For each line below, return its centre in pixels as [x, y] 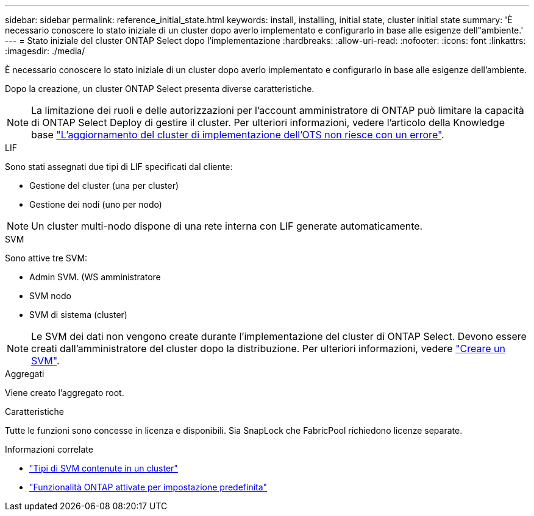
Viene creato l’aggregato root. [65, 393]
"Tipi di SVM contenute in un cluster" [104, 468]
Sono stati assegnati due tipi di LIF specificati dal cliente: [119, 167]
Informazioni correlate [49, 449]
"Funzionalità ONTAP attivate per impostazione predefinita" [148, 487]
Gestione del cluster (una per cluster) [104, 186]
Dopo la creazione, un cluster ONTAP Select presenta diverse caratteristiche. [160, 89]
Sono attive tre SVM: [46, 258]
